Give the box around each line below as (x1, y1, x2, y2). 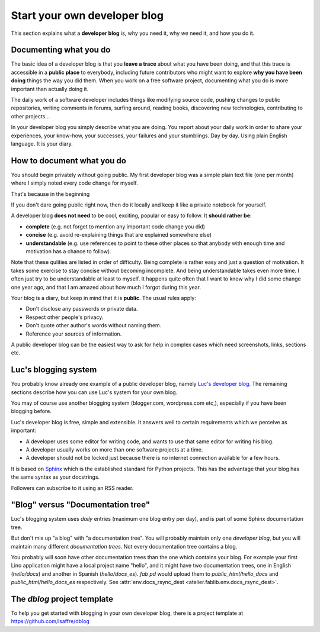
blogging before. (11, 408, 52, 415)
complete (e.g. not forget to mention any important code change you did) (25, 223, 206, 230)
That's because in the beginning (11, 190, 90, 198)
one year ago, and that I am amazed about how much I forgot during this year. (11, 283, 201, 291)
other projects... (11, 112, 50, 120)
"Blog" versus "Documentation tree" (11, 500, 151, 510)
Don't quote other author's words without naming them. (25, 322, 162, 329)
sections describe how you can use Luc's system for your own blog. (11, 388, 178, 396)
